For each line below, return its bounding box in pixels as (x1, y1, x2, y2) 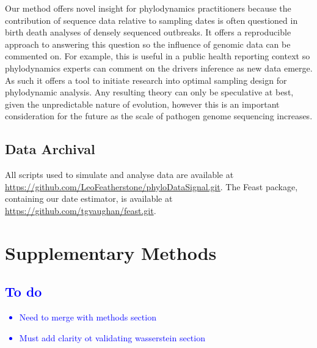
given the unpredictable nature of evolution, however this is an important (5, 97, 280, 110)
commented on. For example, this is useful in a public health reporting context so (5, 50, 310, 62)
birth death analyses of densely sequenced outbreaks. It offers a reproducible (5, 26, 291, 39)
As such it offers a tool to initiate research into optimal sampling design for (5, 73, 287, 86)
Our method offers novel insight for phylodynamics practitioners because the (5, 2, 291, 14)
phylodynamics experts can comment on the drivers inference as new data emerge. (5, 61, 313, 74)
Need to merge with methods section (19, 311, 156, 324)
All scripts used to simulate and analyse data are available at (5, 168, 234, 181)
